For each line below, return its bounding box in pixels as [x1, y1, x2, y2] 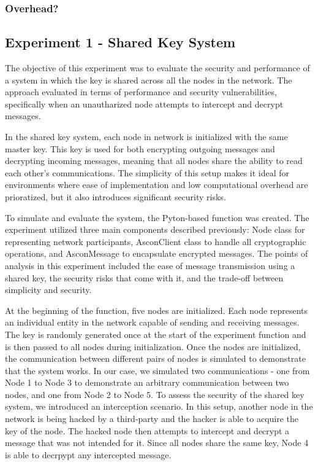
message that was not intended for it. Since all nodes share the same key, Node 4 [5, 436, 309, 449]
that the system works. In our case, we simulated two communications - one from [5, 364, 310, 377]
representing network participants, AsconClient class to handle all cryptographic [5, 235, 306, 248]
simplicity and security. [5, 283, 92, 296]
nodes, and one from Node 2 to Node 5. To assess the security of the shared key [5, 388, 305, 401]
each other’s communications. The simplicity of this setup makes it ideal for [5, 166, 290, 179]
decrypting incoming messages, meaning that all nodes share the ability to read [5, 154, 303, 167]
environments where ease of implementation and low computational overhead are [5, 178, 308, 191]
